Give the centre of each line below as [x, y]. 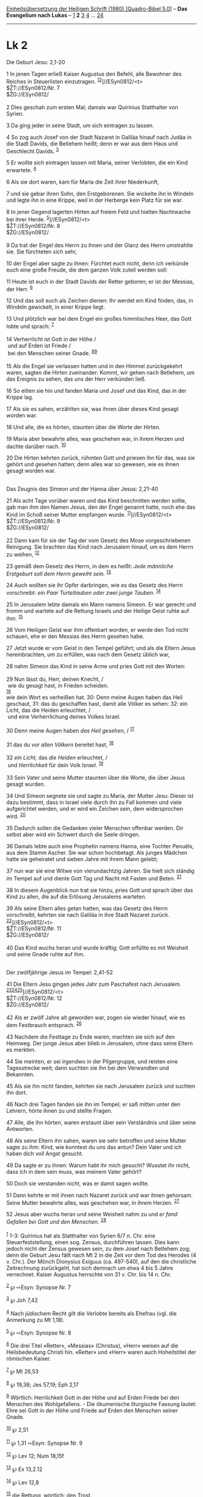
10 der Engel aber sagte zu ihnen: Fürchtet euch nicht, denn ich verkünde [98, 263]
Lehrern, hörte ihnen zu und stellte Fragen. [60, 1110]
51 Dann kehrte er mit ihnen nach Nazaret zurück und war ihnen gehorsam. [100, 1195]
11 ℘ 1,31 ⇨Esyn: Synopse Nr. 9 [44, 1442]
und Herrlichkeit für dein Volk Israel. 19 [56, 765]
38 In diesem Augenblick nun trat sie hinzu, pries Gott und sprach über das [100, 890]
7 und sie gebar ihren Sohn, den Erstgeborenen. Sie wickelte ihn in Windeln [100, 193]
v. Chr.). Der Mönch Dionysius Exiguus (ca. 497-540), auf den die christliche [101, 1261]
